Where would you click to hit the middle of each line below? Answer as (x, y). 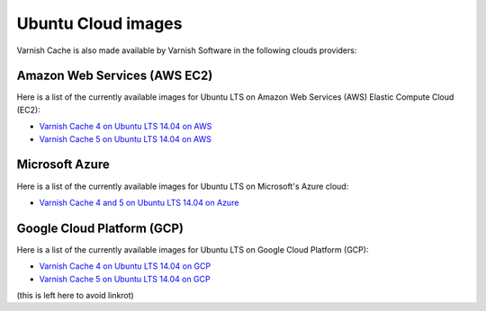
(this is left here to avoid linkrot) (75, 295)
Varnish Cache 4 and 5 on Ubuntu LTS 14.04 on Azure (139, 202)
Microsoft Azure (63, 165)
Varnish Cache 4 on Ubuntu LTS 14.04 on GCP (125, 266)
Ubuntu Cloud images (99, 23)
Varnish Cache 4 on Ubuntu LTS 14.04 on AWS (126, 127)
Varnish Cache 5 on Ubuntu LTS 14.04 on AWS (125, 138)
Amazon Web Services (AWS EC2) (115, 76)
